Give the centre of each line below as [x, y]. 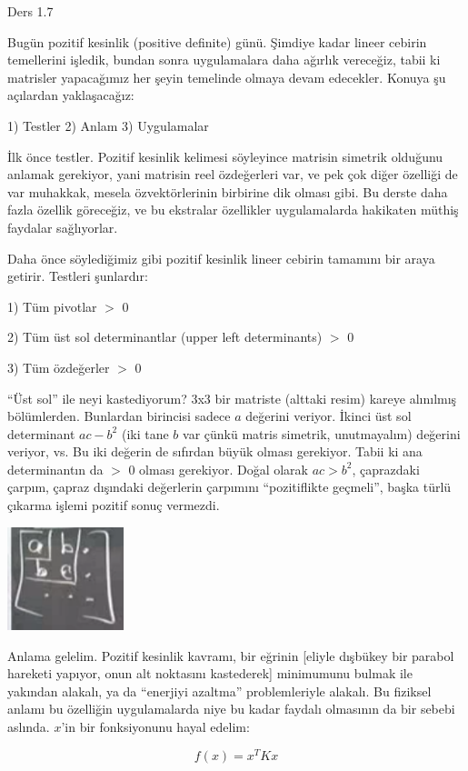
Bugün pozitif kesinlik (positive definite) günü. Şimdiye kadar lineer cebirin [217, 41]
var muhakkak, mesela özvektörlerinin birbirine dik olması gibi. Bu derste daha [228, 191]
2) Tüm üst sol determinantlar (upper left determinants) [165, 337]
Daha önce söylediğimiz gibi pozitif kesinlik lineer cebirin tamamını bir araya [221, 258]
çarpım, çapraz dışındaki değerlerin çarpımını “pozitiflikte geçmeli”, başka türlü [229, 487]
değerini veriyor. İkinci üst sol [329, 416]
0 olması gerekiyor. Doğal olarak [218, 469]
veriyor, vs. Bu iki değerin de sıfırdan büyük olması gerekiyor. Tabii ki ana [215, 451]
